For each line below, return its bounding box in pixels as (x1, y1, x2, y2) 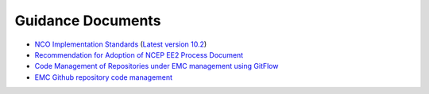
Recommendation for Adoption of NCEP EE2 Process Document (34, 50, 244, 59)
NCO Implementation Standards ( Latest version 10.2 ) (34, 39, 207, 49)
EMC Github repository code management (34, 72, 173, 82)
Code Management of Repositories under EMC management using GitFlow (34, 62, 279, 71)
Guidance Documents (14, 12, 161, 29)
